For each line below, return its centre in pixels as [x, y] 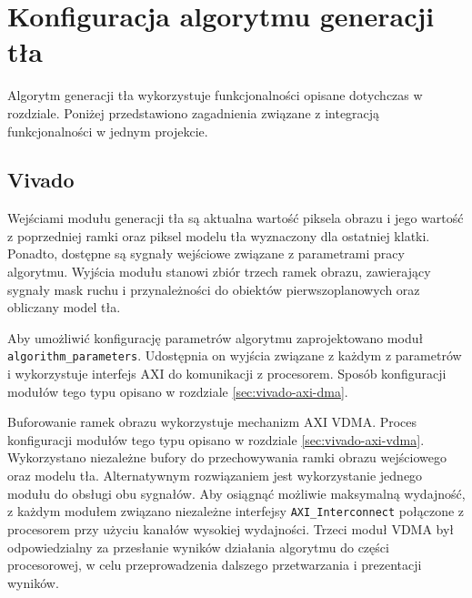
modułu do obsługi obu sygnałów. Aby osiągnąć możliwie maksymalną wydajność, [236, 493]
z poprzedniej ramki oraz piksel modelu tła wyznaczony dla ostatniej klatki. [219, 235]
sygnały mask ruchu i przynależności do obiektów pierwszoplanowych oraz [214, 289]
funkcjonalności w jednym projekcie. [108, 131]
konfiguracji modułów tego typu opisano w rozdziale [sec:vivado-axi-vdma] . [216, 439]
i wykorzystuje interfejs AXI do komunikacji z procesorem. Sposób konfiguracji [227, 374]
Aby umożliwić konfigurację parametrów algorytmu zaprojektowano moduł [216, 337]
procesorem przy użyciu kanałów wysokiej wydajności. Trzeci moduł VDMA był [231, 528]
